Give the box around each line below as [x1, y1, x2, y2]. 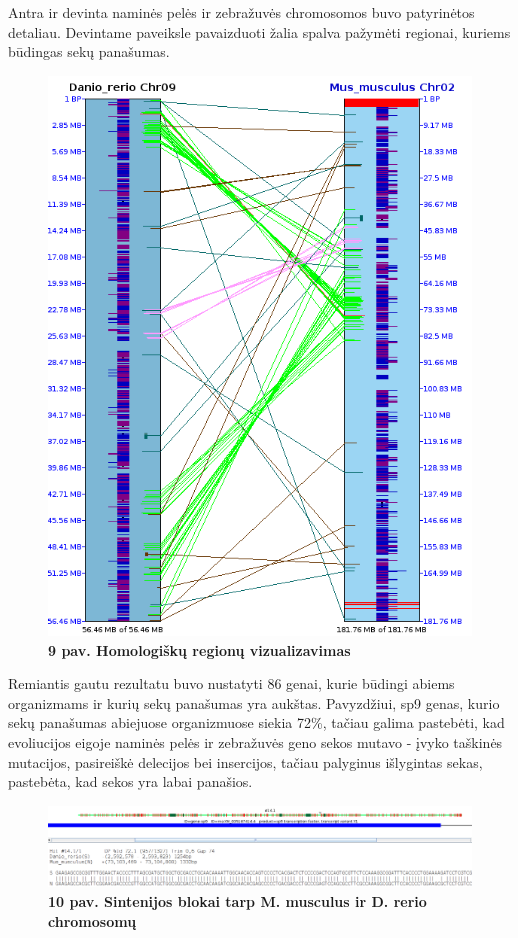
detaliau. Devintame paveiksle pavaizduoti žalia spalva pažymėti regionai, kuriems [8, 21, 511, 42]
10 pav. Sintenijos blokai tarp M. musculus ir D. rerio [48, 891, 427, 911]
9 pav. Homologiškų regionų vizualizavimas [48, 639, 351, 660]
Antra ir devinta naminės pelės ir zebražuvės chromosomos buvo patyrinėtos [8, 2, 475, 22]
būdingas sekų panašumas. [8, 41, 170, 62]
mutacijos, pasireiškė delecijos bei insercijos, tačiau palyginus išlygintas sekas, [8, 751, 483, 772]
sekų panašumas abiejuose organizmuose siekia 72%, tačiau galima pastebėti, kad [8, 712, 505, 733]
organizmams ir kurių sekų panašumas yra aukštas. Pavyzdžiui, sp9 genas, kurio [8, 692, 500, 713]
